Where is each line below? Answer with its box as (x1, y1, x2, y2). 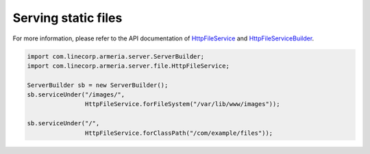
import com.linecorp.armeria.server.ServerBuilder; (27, 52, 205, 60)
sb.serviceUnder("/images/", (27, 91, 125, 99)
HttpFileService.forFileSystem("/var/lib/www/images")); (84, 100, 280, 108)
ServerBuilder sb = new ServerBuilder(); (27, 81, 169, 89)
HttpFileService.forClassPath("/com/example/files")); (84, 129, 273, 137)
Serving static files (12, 10, 123, 25)
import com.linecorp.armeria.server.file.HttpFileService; (27, 62, 230, 70)
